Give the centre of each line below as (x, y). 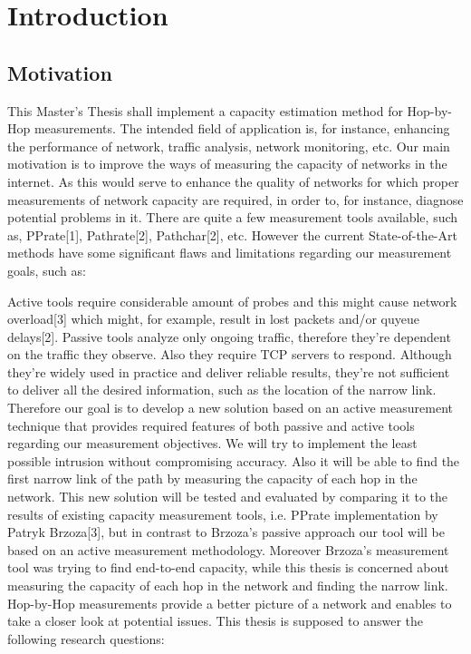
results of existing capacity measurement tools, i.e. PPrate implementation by (223, 514)
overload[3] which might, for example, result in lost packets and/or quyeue (213, 319)
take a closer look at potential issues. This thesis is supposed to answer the (215, 621)
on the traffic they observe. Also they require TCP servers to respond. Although (230, 354)
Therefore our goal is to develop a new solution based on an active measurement (230, 408)
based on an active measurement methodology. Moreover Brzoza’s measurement (228, 549)
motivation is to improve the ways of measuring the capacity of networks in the (227, 164)
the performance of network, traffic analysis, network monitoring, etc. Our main (229, 146)
